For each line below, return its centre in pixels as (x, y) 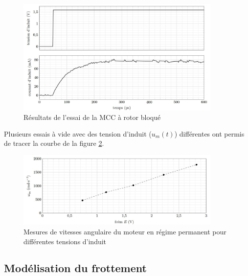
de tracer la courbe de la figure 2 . (54, 143)
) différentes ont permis (209, 133)
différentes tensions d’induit (65, 241)
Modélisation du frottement (75, 267)
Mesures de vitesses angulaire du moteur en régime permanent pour (125, 231)
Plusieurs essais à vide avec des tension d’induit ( (78, 133)
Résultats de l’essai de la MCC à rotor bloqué (92, 117)
